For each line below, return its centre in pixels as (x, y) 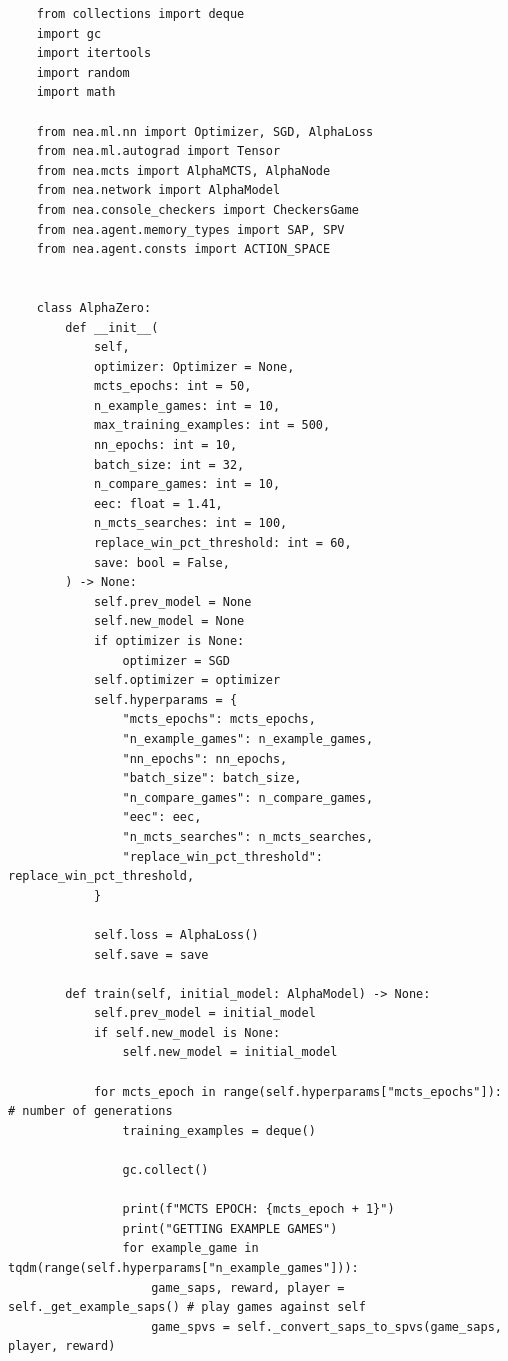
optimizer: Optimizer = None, (194, 366)
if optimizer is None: (169, 641)
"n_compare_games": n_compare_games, (248, 797)
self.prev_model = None (172, 601)
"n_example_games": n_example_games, (248, 738)
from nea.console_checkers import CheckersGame (197, 209)
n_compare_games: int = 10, (187, 484)
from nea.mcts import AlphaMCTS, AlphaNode (183, 170)
